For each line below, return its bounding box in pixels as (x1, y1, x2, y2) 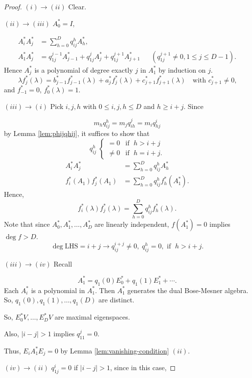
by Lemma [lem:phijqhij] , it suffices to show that (4, 128, 150, 138)
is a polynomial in (31, 285, 85, 295)
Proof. (4, 1, 22, 11)
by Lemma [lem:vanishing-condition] (60, 345, 169, 355)
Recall (53, 258, 72, 269)
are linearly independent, (94, 219, 169, 229)
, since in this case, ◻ (110, 362, 176, 372)
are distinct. (98, 295, 135, 305)
